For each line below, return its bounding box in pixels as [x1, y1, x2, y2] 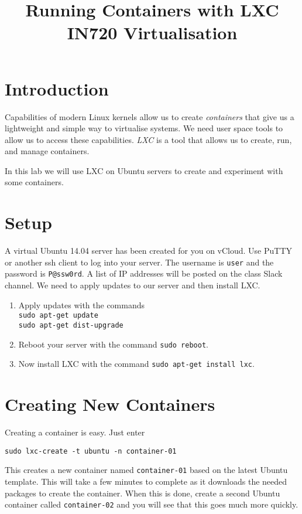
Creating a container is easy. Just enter [5, 426, 145, 438]
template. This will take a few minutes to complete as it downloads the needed [5, 475, 287, 487]
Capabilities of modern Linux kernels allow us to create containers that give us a [5, 110, 294, 122]
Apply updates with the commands [18, 298, 145, 311]
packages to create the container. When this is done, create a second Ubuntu [5, 486, 280, 499]
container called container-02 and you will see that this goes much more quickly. [5, 498, 298, 510]
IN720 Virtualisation [67, 21, 238, 45]
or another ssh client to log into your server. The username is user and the [5, 256, 274, 268]
